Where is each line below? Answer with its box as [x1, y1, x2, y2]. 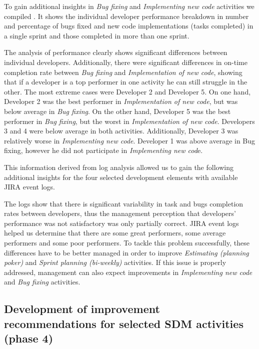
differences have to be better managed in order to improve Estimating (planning [4, 247, 249, 257]
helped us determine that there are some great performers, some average [4, 227, 226, 238]
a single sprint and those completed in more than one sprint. [4, 30, 189, 40]
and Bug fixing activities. [4, 276, 80, 287]
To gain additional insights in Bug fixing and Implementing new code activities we [4, 1, 254, 11]
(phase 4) [4, 330, 53, 346]
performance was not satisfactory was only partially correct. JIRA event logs [4, 217, 239, 228]
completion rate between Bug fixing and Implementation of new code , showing [4, 66, 242, 77]
